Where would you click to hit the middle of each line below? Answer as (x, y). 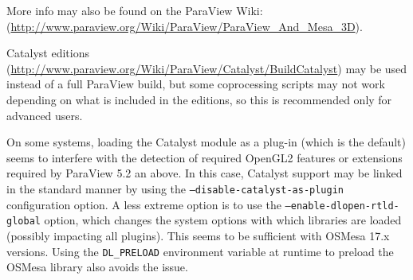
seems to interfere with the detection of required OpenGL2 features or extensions (205, 157)
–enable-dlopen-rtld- (342, 206)
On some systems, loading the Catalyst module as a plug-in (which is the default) (206, 142)
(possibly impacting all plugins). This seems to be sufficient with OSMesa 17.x (198, 235)
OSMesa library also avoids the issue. (97, 267)
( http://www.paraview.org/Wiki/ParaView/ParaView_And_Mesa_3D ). (185, 26)
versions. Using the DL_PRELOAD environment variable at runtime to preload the (200, 251)
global (24, 222)
